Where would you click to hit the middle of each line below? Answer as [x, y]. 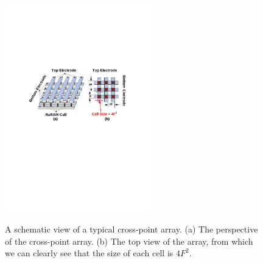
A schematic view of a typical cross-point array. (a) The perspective [131, 229]
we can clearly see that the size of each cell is [89, 253]
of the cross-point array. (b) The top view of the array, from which [129, 241]
